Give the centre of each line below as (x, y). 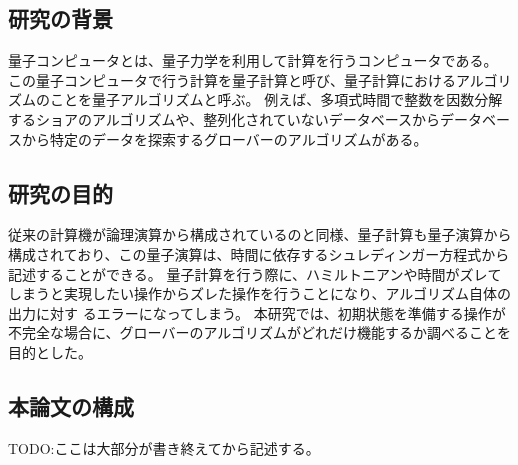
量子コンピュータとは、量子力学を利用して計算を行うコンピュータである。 (253, 60)
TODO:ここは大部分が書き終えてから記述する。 (164, 447)
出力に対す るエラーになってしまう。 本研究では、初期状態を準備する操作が (257, 312)
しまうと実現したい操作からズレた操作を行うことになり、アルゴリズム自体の (260, 293)
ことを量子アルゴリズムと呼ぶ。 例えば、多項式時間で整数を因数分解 (276, 99)
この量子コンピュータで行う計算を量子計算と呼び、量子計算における (232, 79)
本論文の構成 (71, 405)
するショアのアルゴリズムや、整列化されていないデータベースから (224, 118)
